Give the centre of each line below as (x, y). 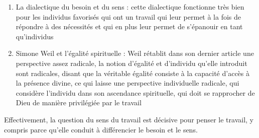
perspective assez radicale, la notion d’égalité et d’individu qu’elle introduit (132, 63)
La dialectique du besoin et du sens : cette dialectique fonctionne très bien (130, 7)
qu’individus (35, 36)
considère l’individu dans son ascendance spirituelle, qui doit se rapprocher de (135, 92)
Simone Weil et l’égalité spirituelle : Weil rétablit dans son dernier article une (135, 53)
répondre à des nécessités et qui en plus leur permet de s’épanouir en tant (129, 26)
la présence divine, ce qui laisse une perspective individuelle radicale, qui (127, 83)
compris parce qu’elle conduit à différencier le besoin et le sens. (101, 129)
